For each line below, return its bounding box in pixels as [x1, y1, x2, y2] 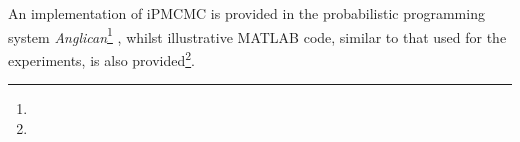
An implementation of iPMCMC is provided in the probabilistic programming [8, 3, 485, 23]
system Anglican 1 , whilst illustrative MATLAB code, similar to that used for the [8, 23, 507, 47]
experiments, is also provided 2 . [8, 46, 196, 70]
